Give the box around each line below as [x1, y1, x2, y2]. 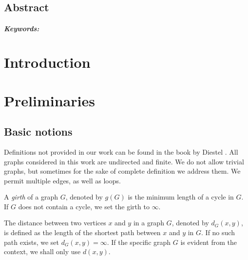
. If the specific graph [107, 237, 171, 247]
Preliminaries [4, 90, 95, 110]
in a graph [133, 218, 164, 228]
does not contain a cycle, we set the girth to [18, 201, 150, 211]
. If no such [201, 227, 235, 238]
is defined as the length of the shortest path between [4, 227, 161, 238]
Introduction [4, 52, 91, 72]
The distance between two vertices [4, 218, 106, 228]
